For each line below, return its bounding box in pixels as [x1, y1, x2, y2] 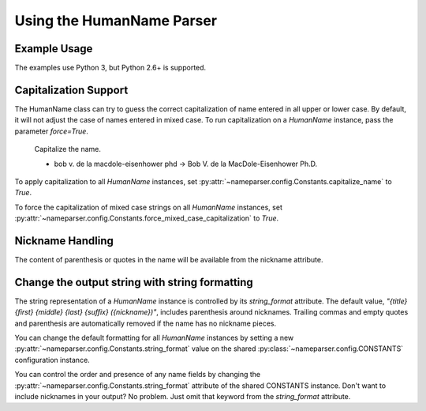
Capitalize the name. [34, 145, 102, 154]
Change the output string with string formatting [14, 275, 254, 288]
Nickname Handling [14, 234, 114, 247]
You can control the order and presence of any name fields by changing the [14, 370, 260, 379]
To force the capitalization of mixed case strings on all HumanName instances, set [14, 202, 283, 212]
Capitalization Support [14, 83, 129, 96]
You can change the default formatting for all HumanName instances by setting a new [14, 333, 294, 343]
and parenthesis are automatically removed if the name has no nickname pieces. [14, 319, 276, 328]
